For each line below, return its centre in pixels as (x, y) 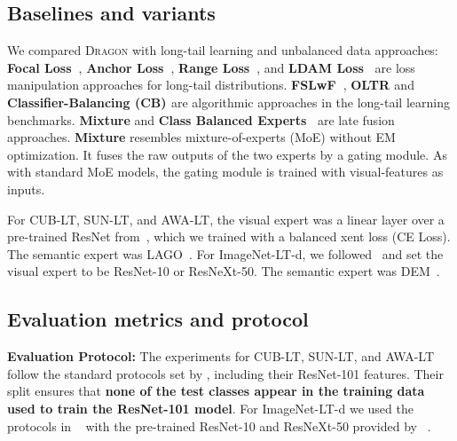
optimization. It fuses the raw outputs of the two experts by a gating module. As (227, 154)
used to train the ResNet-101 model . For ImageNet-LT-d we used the (210, 408)
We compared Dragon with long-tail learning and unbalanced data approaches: (223, 50)
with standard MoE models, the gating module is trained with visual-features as (225, 172)
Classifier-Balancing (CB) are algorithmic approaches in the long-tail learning (228, 102)
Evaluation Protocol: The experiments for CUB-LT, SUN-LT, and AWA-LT (221, 356)
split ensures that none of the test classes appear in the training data (216, 391)
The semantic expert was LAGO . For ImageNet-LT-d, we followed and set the (225, 253)
